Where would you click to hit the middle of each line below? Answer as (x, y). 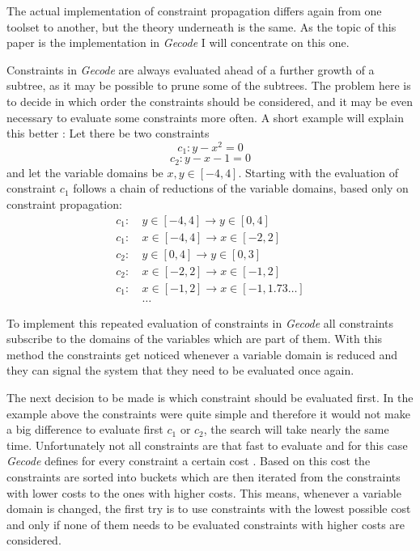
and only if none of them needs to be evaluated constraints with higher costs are (206, 524)
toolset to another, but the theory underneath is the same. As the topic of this (202, 26)
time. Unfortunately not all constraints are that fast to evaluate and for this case (207, 445)
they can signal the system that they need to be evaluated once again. (180, 370)
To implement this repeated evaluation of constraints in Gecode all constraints (200, 322)
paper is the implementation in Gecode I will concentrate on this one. (178, 42)
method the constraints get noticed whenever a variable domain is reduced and (202, 354)
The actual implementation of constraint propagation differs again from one (194, 11)
